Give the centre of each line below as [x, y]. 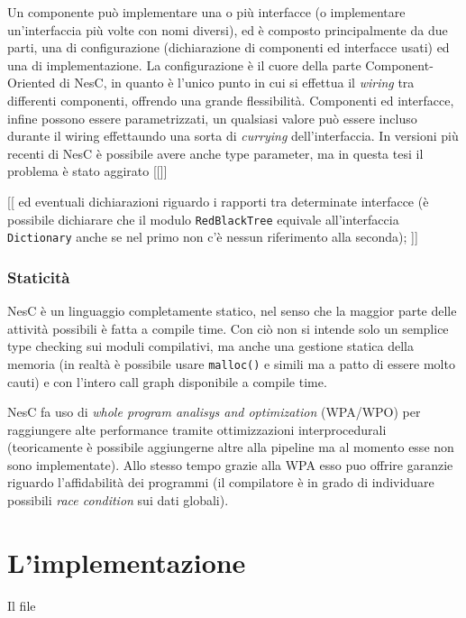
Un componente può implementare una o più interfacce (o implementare [206, 12]
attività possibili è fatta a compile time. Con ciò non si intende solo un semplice [228, 328]
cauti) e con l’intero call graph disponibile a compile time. [167, 381]
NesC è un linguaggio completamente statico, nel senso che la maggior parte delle [232, 311]
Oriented [32, 83]
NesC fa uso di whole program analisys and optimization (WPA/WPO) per [214, 412]
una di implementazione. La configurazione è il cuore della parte [184, 65]
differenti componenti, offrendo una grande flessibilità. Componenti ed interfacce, [231, 100]
